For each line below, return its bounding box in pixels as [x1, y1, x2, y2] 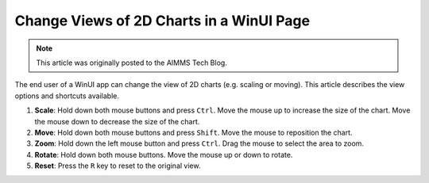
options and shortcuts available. [14, 91, 119, 101]
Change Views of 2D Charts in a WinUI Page [14, 12, 310, 29]
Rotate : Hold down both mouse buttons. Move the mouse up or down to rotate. [34, 150, 293, 159]
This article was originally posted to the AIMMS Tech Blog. [36, 58, 228, 67]
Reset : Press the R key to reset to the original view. [34, 161, 201, 170]
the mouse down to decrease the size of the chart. [34, 116, 200, 126]
